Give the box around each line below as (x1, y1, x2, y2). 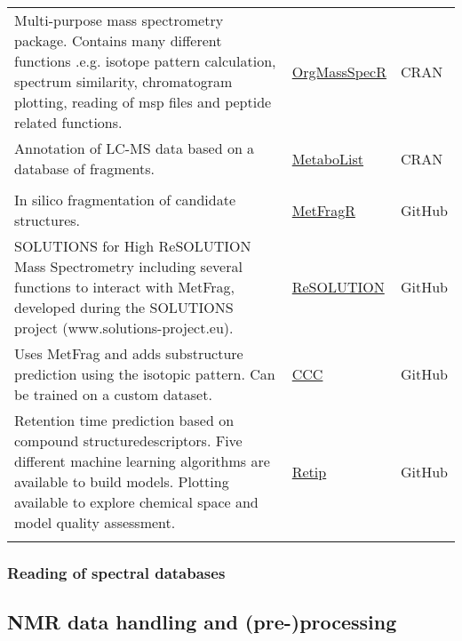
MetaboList (291, 148, 364, 169)
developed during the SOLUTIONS (14, 297, 234, 317)
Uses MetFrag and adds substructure (14, 343, 243, 364)
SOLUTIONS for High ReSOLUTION (14, 236, 251, 256)
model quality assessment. (14, 512, 176, 533)
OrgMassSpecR (291, 60, 386, 82)
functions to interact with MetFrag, (14, 276, 235, 297)
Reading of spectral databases (7, 561, 226, 583)
